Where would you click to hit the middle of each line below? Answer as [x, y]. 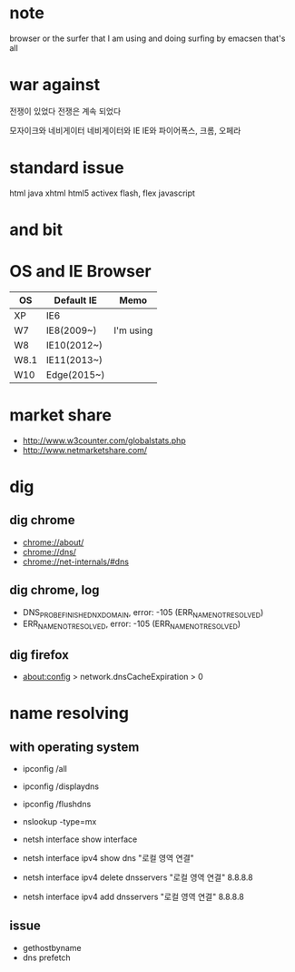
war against [55, 85]
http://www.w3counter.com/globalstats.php [104, 440]
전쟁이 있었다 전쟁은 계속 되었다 [65, 111]
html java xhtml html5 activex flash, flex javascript [102, 193]
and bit [36, 229]
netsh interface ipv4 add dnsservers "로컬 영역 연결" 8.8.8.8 [133, 897]
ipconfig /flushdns [57, 805]
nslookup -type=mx [59, 822]
